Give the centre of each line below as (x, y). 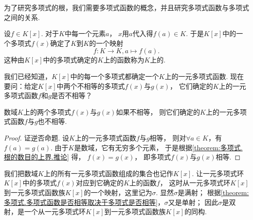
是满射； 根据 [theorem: (213, 192)
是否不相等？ (72, 95)
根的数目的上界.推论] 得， (45, 157)
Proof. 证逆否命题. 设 (37, 137)
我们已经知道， (28, 76)
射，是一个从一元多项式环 (45, 211)
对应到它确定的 (99, 183)
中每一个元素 (85, 33)
